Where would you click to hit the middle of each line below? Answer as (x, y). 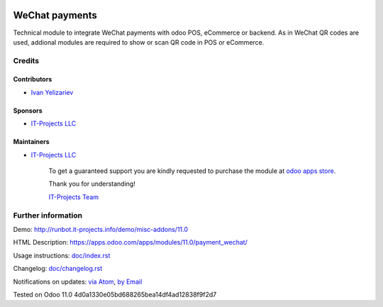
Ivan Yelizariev (52, 92)
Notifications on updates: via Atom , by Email (78, 281)
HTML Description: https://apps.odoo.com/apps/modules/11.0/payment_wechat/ (130, 242)
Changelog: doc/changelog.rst (58, 269)
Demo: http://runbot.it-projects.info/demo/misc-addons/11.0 (100, 229)
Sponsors (28, 111)
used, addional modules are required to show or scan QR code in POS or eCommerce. (139, 42)
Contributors (33, 79)
